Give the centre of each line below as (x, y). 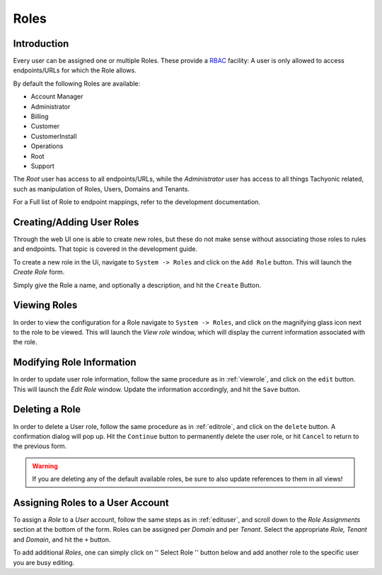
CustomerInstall (54, 136)
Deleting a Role (47, 409)
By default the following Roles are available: (77, 83)
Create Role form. (39, 272)
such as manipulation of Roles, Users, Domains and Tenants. (102, 189)
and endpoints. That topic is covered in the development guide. (105, 249)
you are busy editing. (44, 562)
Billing (40, 116)
